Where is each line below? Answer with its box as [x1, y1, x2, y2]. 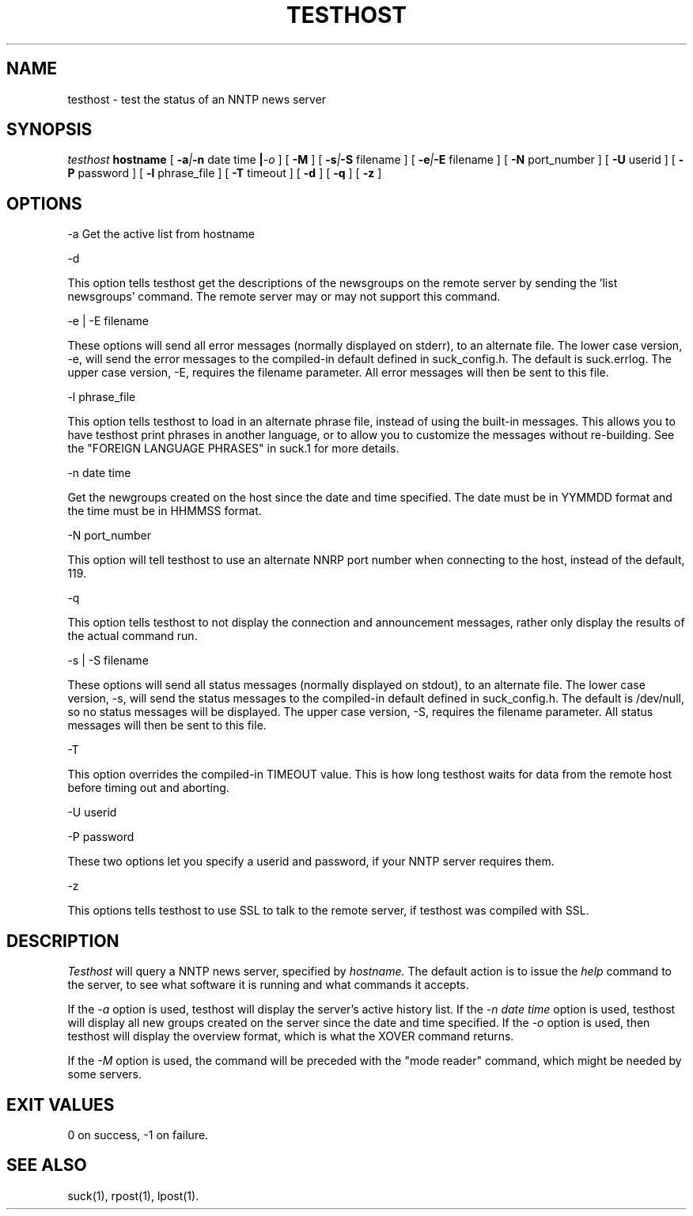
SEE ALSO [6, 1155, 87, 1176]
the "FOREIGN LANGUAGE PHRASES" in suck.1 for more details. [67, 441, 400, 456]
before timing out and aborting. [67, 781, 229, 795]
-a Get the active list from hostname [67, 227, 255, 241]
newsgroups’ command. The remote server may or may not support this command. [67, 290, 501, 304]
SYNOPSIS [6, 119, 93, 140]
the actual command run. [67, 629, 198, 643]
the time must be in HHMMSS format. [67, 504, 262, 518]
